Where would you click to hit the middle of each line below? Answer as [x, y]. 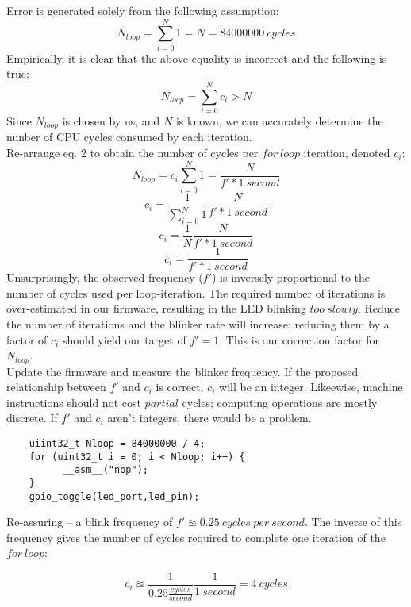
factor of [27, 339]
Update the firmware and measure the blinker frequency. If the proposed [182, 371]
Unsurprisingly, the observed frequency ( [105, 277]
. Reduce [378, 308]
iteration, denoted [347, 153]
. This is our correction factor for [300, 339]
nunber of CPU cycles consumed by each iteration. [129, 137]
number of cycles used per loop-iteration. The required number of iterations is [196, 292]
